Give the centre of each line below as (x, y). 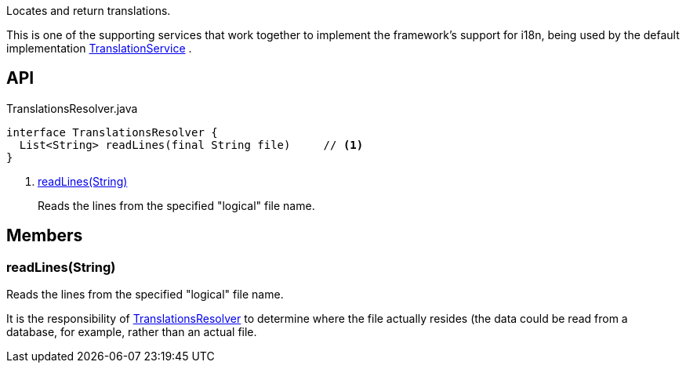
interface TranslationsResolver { (112, 132)
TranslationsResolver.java (72, 108)
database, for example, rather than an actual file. (132, 332)
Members (45, 236)
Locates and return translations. (89, 11)
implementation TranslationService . (99, 48)
